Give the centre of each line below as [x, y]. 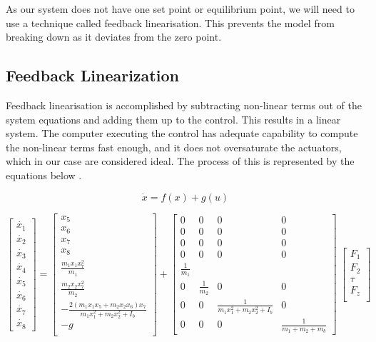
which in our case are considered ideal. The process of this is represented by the [180, 161]
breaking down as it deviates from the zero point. [114, 37]
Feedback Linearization [92, 75]
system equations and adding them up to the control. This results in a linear [173, 119]
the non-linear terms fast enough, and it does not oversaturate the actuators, [174, 147]
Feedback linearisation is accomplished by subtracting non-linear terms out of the [184, 105]
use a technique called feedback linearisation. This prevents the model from [170, 22]
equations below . [44, 175]
